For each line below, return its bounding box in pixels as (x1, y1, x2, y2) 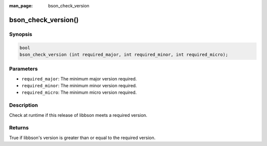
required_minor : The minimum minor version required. (21, 83, 137, 89)
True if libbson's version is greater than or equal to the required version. (9, 135, 156, 141)
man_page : (9, 3, 33, 8)
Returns (9, 124, 29, 131)
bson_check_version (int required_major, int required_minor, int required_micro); (19, 52, 228, 57)
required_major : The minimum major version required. (21, 75, 137, 81)
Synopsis (9, 31, 32, 37)
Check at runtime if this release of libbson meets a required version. (9, 112, 148, 118)
